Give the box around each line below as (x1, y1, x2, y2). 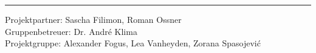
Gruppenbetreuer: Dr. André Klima (5, 25, 137, 37)
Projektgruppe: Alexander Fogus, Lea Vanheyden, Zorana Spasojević (5, 37, 261, 49)
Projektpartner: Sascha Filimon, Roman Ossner (5, 13, 182, 25)
